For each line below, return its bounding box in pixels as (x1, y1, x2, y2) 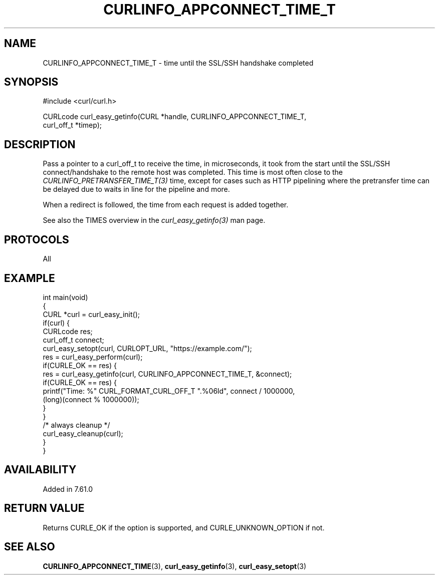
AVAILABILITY (4, 463, 77, 476)
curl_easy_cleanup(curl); (43, 429, 123, 438)
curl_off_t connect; (43, 335, 104, 344)
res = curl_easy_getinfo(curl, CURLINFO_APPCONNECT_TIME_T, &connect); (43, 369, 292, 378)
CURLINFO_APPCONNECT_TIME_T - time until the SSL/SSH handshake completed (43, 58, 314, 67)
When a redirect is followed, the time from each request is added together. (43, 200, 289, 209)
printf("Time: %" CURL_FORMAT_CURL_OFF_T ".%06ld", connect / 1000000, (43, 386, 295, 395)
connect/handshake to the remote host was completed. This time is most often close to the (43, 168, 343, 177)
